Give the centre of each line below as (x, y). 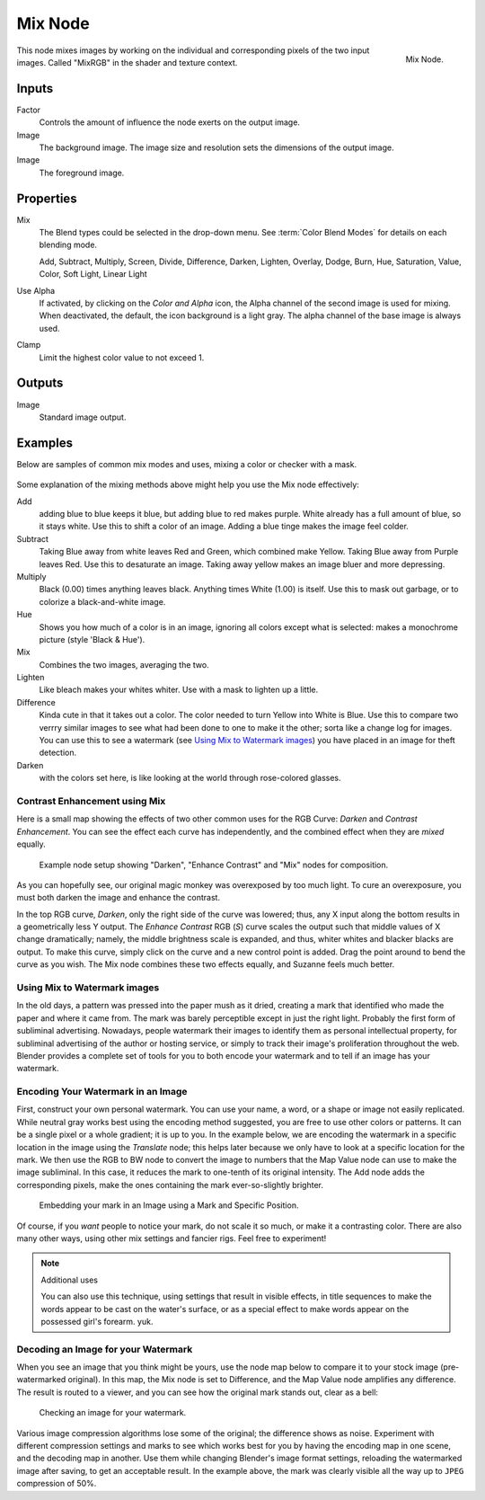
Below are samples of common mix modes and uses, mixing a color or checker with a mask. (187, 464)
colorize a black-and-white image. (102, 601)
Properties (47, 198)
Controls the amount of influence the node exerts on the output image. (170, 122)
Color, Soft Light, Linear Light (93, 274)
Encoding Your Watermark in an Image (102, 1092)
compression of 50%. (57, 1484)
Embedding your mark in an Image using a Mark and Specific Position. (169, 1205)
